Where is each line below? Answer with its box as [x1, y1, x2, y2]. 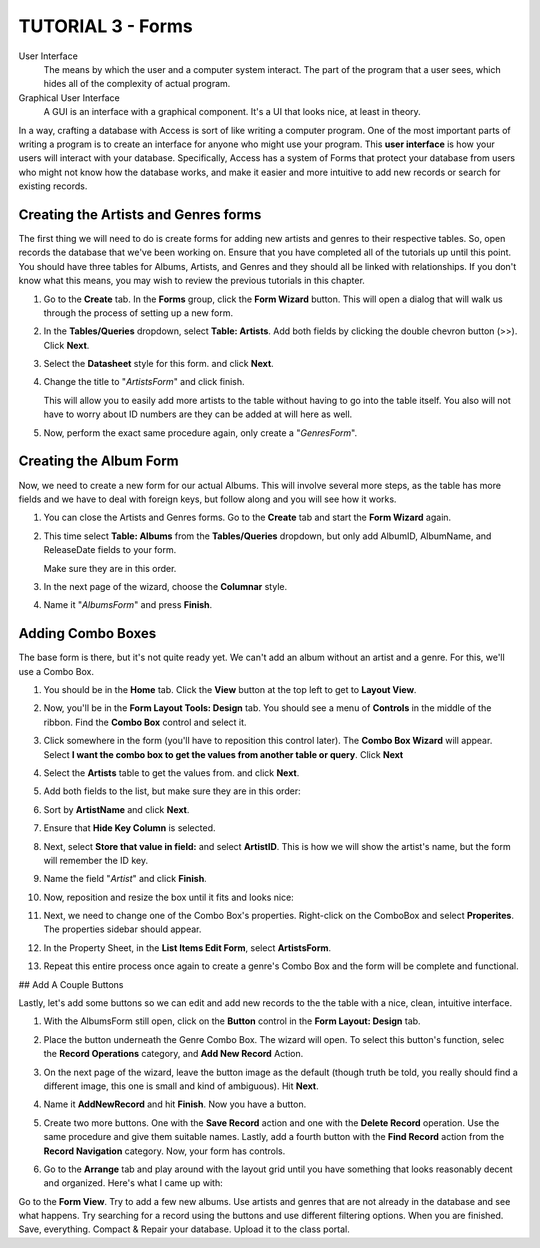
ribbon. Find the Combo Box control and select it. [43, 716, 247, 728]
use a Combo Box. [18, 665, 95, 677]
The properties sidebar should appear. [43, 923, 202, 935]
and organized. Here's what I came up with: [43, 1177, 224, 1189]
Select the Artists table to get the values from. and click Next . [43, 766, 300, 779]
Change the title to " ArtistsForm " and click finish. [43, 376, 245, 388]
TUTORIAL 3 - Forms [18, 15, 194, 37]
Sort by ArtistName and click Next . [43, 803, 190, 815]
